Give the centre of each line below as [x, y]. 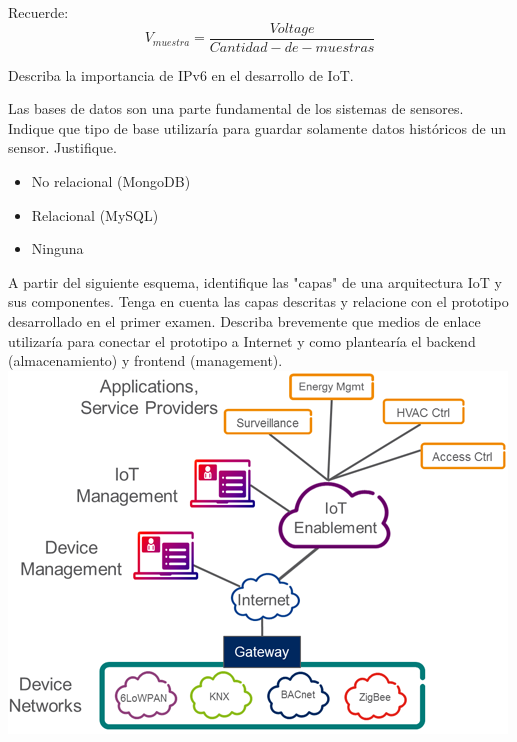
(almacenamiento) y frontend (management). [145, 360]
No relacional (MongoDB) [111, 181]
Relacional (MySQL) [95, 214]
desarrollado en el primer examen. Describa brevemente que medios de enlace [244, 321]
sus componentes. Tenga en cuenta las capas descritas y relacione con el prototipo [258, 301]
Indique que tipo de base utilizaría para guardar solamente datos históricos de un [257, 127]
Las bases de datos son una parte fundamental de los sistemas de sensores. [236, 108]
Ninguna [57, 248]
